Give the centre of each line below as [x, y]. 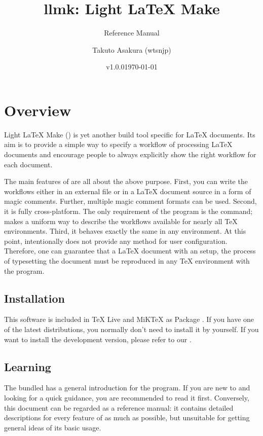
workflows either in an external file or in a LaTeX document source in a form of [128, 191]
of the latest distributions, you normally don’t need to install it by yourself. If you [131, 329]
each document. [28, 164]
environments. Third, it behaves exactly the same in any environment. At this [125, 231]
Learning [28, 366]
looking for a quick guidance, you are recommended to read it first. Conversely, [127, 397]
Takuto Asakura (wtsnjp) [132, 49]
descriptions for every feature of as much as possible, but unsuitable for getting [127, 417]
